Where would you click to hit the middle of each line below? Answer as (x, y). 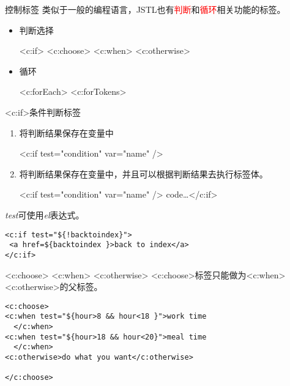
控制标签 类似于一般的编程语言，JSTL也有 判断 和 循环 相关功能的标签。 (145, 9)
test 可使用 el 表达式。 (45, 214)
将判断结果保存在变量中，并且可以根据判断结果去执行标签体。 (143, 173)
